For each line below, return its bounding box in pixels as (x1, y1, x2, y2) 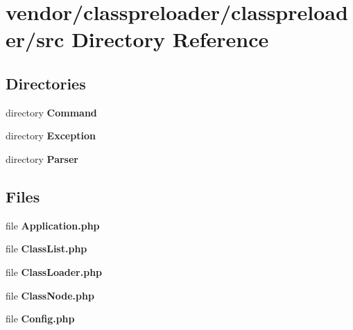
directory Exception (6, 128, 96, 143)
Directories (6, 72, 86, 94)
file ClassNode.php (6, 288, 94, 302)
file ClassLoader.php (6, 264, 103, 279)
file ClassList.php (6, 241, 87, 256)
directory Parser (6, 151, 78, 166)
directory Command (6, 105, 97, 119)
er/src (6, 25, 64, 53)
